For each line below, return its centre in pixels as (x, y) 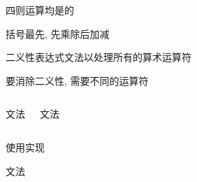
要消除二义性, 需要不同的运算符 (77, 80)
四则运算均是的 (40, 10)
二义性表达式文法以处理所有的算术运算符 (98, 57)
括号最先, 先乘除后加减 (58, 33)
